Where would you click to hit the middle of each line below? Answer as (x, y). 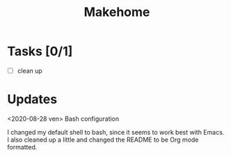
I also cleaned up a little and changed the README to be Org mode (103, 140)
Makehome (117, 12)
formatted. (22, 147)
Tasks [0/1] (40, 51)
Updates (32, 99)
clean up (30, 70)
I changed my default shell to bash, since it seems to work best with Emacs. (116, 132)
